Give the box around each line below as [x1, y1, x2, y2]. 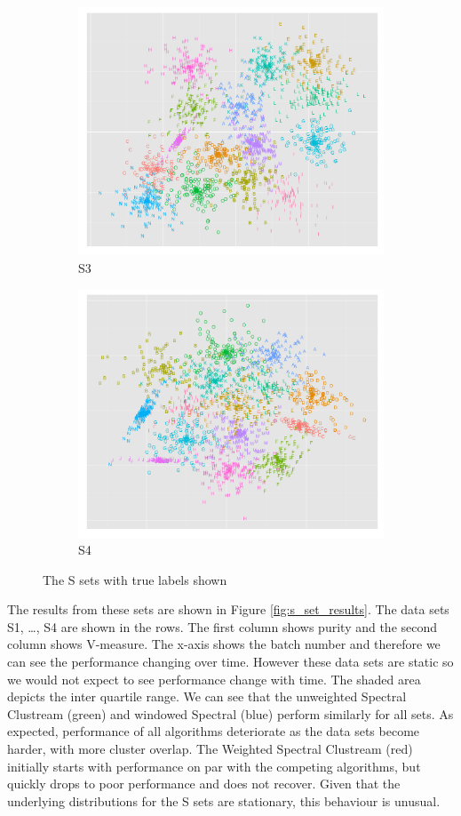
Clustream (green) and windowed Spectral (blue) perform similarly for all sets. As [7, 704, 454, 723]
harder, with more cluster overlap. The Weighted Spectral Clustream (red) [7, 740, 413, 758]
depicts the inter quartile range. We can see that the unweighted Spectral [7, 687, 407, 706]
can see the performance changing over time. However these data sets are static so [7, 652, 454, 671]
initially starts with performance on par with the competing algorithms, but [7, 756, 421, 775]
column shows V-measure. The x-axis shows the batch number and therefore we [7, 635, 441, 653]
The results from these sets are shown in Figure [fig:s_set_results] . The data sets [7, 600, 449, 619]
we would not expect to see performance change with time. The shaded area [7, 669, 421, 688]
